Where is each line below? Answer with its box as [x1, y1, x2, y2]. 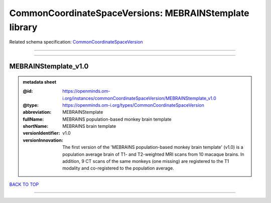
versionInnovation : [23, 137, 64, 143]
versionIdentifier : [23, 130, 60, 136]
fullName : [23, 116, 44, 122]
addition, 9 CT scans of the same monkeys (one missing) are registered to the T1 [62, 158, 229, 164]
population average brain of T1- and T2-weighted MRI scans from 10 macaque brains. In [62, 151, 244, 157]
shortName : [23, 123, 49, 129]
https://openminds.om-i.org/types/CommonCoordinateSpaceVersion [62, 102, 204, 108]
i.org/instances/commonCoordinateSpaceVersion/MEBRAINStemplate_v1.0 [62, 95, 216, 101]
